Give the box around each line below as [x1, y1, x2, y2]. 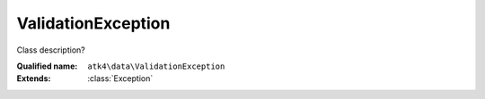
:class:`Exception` [87, 73, 154, 84]
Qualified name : [16, 61, 78, 71]
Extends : [16, 73, 51, 84]
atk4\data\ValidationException [87, 61, 225, 71]
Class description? [16, 45, 85, 55]
